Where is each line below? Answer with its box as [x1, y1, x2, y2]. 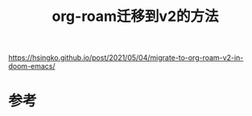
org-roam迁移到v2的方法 [52, 7, 219, 26]
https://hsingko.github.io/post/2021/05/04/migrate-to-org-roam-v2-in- [8, 53, 244, 62]
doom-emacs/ [8, 62, 56, 71]
